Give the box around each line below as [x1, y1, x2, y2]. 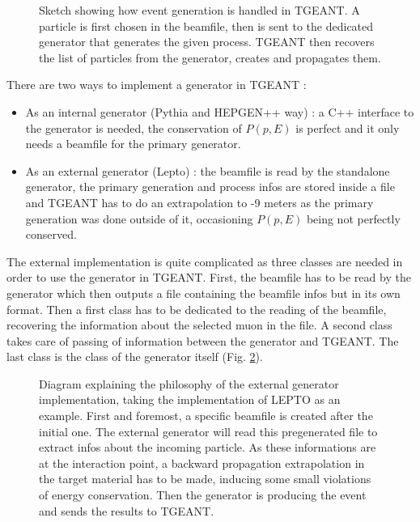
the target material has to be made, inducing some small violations [39, 470, 371, 487]
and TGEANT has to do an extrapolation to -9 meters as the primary [25, 193, 374, 210]
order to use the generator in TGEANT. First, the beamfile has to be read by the [6, 269, 411, 286]
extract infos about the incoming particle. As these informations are [39, 439, 376, 456]
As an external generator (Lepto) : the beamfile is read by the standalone [25, 162, 390, 179]
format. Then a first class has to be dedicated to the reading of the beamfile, [6, 300, 387, 317]
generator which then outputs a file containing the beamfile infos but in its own [6, 284, 401, 301]
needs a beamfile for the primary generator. [25, 135, 241, 152]
